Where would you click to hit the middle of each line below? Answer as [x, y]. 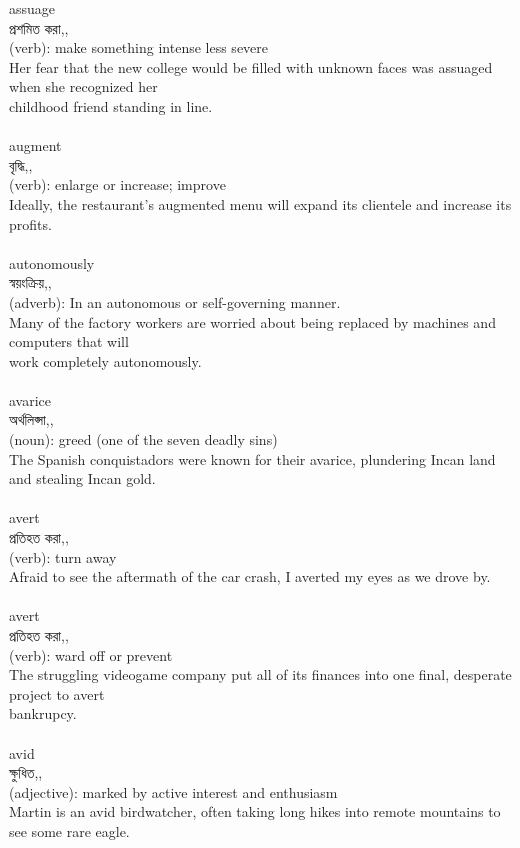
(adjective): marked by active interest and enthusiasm [173, 791]
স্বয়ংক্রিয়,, [30, 282]
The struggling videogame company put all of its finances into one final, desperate [260, 674]
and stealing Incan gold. [82, 478]
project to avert [57, 693]
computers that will [69, 341]
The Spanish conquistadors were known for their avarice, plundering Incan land [252, 458]
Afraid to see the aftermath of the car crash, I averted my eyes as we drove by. [250, 576]
